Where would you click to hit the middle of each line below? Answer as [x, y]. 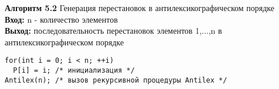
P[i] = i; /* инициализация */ [74, 71]
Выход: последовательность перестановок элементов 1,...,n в [113, 31]
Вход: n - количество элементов [61, 19]
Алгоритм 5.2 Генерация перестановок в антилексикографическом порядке [139, 8]
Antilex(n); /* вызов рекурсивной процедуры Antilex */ [116, 80]
